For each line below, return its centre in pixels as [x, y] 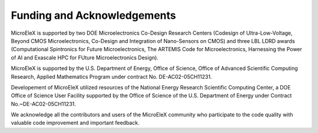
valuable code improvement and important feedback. [75, 123]
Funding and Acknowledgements [93, 15]
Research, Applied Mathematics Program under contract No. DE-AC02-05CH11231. [111, 77]
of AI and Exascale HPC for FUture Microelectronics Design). [85, 57]
